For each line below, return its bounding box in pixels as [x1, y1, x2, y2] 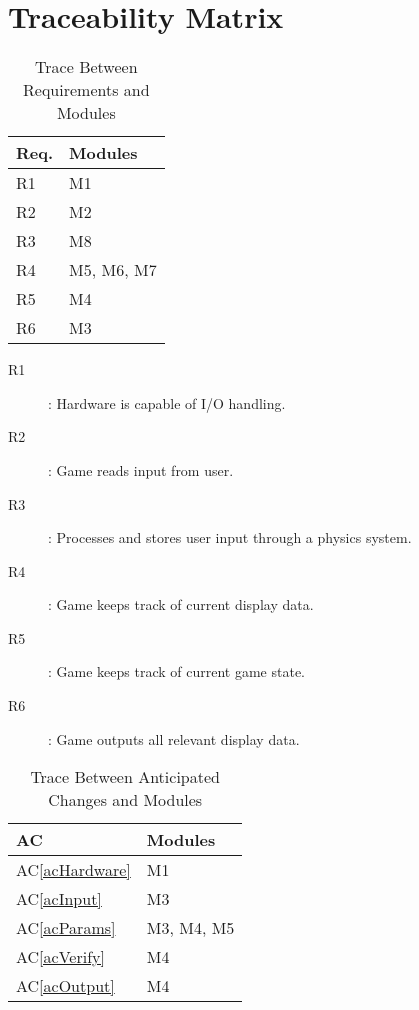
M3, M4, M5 [146, 916, 235, 940]
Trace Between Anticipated [30, 765, 220, 789]
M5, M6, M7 [69, 258, 157, 282]
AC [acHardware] [16, 858, 131, 882]
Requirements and [23, 78, 150, 102]
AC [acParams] [16, 916, 116, 940]
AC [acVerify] [16, 945, 105, 969]
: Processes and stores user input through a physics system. [48, 527, 412, 548]
